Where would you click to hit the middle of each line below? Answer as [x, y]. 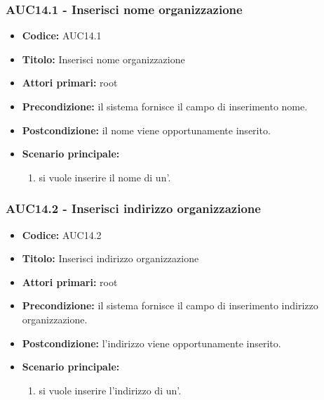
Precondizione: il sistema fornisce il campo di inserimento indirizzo [170, 305]
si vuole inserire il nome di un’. [105, 177]
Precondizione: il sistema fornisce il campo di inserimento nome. [165, 106]
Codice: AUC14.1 [62, 36]
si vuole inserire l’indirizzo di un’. [110, 390]
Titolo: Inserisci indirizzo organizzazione [110, 258]
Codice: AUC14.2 [62, 234]
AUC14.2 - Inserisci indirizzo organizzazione [133, 208]
